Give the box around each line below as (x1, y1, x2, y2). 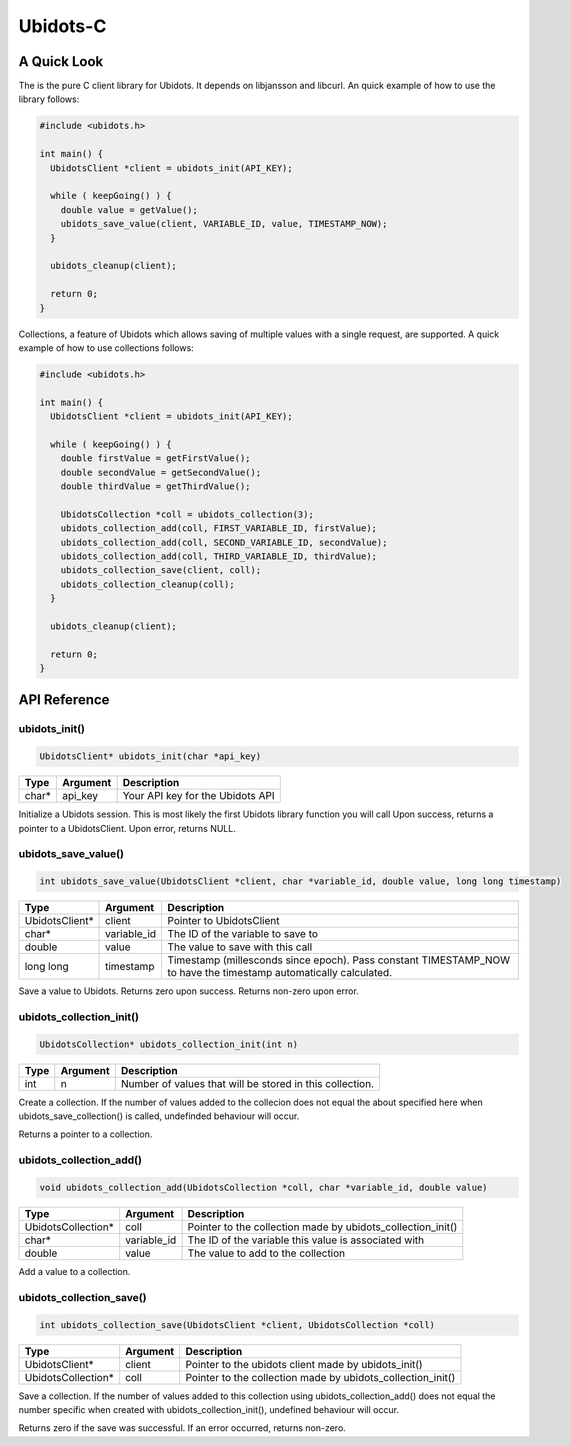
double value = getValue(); (60, 204, 199, 215)
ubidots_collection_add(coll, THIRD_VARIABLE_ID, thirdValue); (60, 550, 378, 562)
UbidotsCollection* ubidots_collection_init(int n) (39, 1038, 299, 1050)
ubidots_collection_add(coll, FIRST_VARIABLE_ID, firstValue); (60, 523, 378, 534)
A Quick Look (18, 53, 104, 70)
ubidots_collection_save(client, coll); (60, 565, 262, 576)
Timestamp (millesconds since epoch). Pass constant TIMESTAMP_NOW (167, 953, 511, 967)
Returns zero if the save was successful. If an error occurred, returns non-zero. (18, 1422, 347, 1434)
